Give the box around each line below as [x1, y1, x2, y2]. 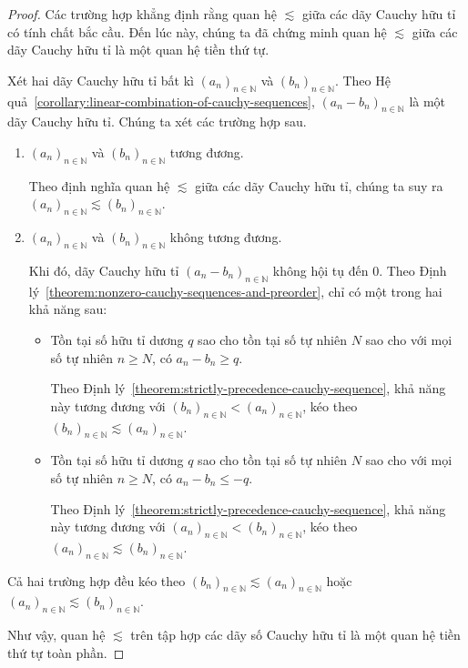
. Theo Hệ [334, 70, 391, 89]
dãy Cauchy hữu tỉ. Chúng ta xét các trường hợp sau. [7, 112, 307, 131]
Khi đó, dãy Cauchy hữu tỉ [28, 260, 179, 279]
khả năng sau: [28, 299, 107, 319]
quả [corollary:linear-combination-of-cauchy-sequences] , [7, 91, 315, 110]
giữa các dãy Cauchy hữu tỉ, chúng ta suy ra [195, 176, 443, 195]
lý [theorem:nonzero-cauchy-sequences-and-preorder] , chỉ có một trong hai [28, 281, 443, 300]
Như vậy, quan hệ [7, 625, 106, 644]
